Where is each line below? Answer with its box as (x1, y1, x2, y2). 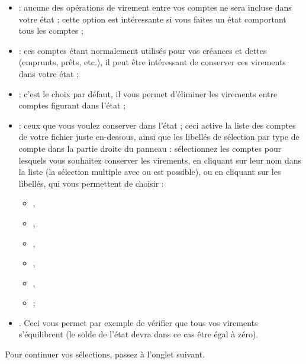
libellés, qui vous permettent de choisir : (18, 177, 164, 189)
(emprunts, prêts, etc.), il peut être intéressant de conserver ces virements (18, 56, 286, 68)
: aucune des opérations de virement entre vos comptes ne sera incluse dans (18, 1, 292, 13)
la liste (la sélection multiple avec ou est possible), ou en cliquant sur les (18, 165, 281, 178)
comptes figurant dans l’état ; (18, 99, 126, 111)
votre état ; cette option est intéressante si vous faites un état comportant (18, 12, 286, 25)
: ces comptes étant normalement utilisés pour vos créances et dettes (18, 44, 267, 56)
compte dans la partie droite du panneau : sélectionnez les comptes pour (18, 142, 282, 154)
